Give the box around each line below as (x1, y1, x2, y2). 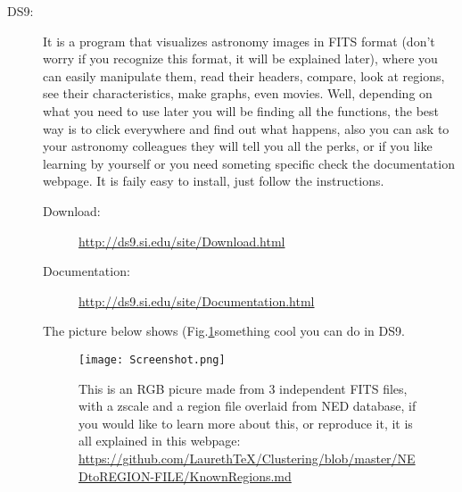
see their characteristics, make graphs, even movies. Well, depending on (43, 84, 433, 103)
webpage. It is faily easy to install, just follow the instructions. (43, 171, 384, 190)
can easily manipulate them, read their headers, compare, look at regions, (43, 66, 445, 85)
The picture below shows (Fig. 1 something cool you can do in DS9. (43, 321, 405, 340)
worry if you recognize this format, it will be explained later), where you (43, 49, 438, 68)
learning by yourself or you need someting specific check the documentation (43, 154, 455, 172)
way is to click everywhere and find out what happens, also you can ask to (43, 119, 450, 138)
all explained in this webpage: (78, 431, 241, 450)
